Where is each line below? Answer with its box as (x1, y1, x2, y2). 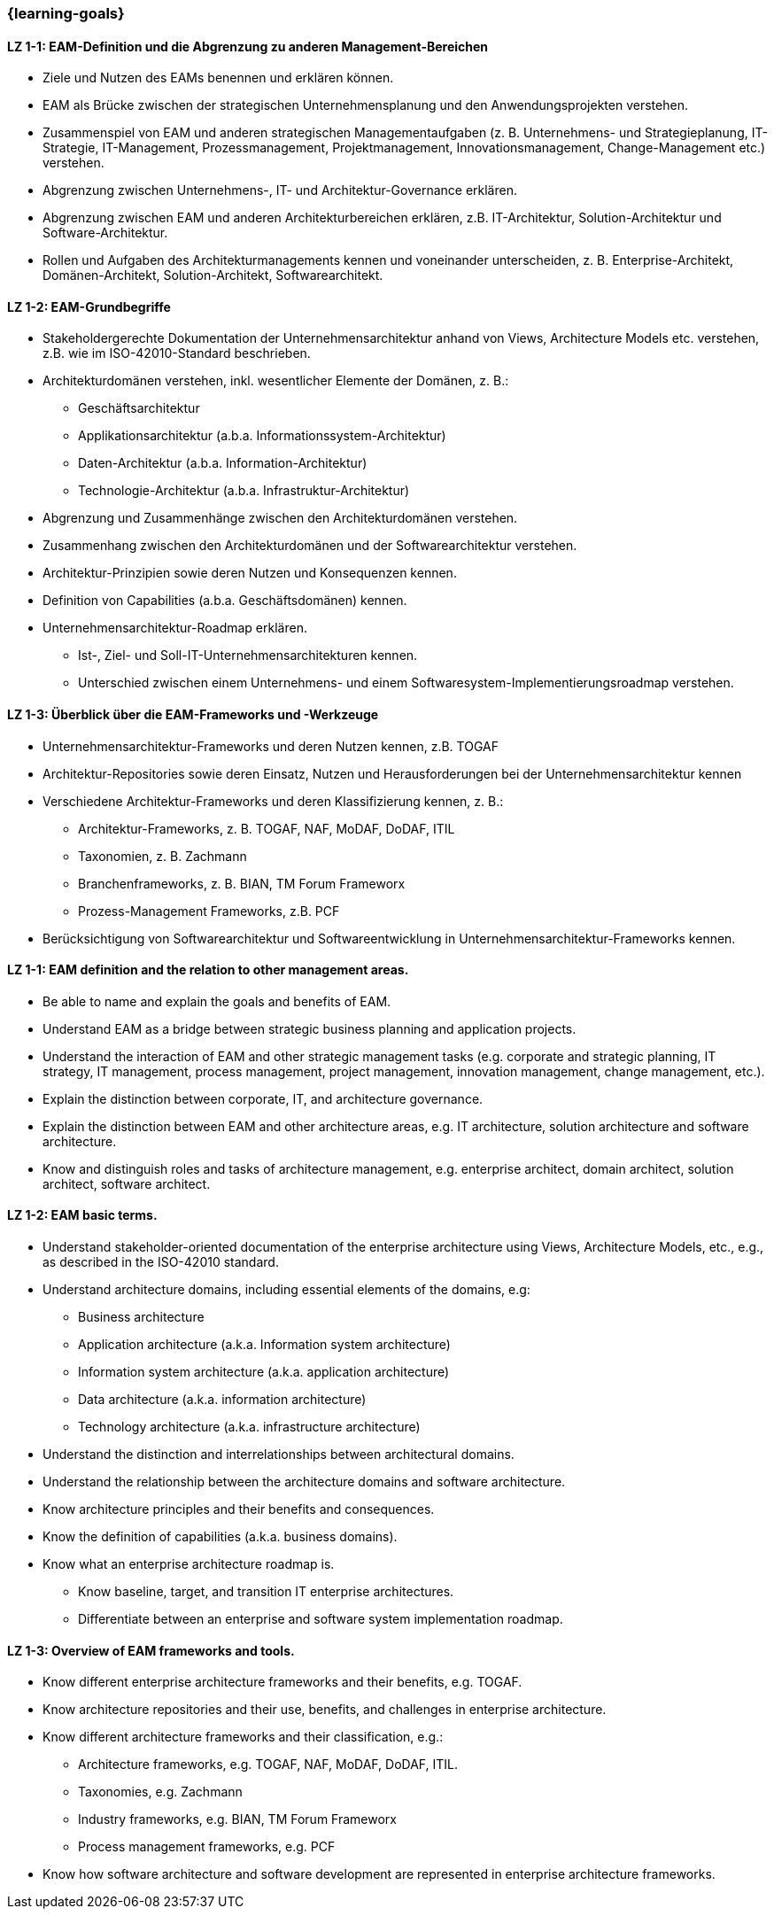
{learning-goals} (7, 4, 125, 22)
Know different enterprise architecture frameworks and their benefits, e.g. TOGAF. (43, 1674, 522, 1690)
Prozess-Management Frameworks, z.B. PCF (78, 903, 340, 919)
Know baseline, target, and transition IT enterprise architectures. (78, 1584, 454, 1600)
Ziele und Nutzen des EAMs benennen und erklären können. (43, 70, 394, 86)
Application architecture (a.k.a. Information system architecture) (78, 1337, 451, 1353)
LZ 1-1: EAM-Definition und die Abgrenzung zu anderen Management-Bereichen (7, 38, 489, 54)
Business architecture (78, 1309, 205, 1325)
